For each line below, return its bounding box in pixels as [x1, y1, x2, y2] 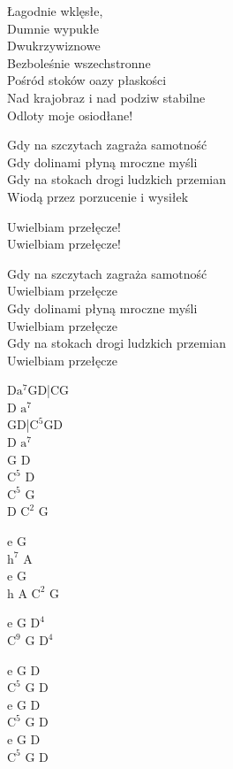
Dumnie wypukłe [7, 19, 100, 37]
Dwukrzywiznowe [7, 36, 101, 55]
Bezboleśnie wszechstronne [7, 53, 151, 72]
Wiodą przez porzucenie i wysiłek [7, 187, 189, 205]
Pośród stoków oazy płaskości [7, 71, 167, 89]
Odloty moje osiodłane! [7, 105, 133, 124]
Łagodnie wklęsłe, [7, 2, 103, 19]
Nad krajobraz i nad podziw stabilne [7, 88, 206, 106]
